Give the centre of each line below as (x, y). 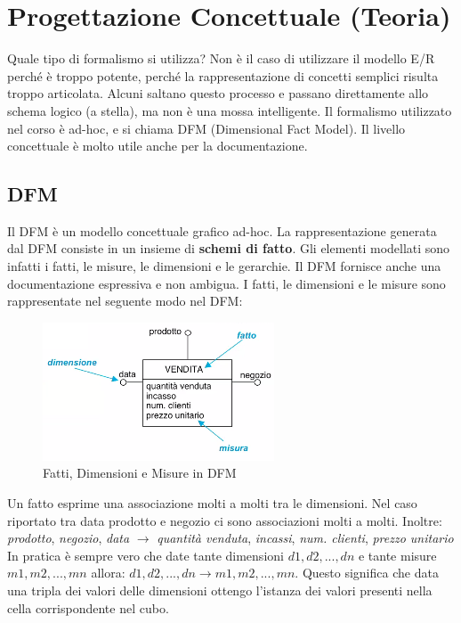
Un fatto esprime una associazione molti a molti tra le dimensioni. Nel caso (212, 503)
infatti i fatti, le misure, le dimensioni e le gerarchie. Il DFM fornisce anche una (224, 266)
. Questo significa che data (367, 573)
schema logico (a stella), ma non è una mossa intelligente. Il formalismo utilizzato (230, 110)
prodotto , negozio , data (69, 538)
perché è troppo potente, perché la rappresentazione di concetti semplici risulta (223, 75)
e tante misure (397, 555)
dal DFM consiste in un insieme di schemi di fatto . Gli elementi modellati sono (229, 248)
